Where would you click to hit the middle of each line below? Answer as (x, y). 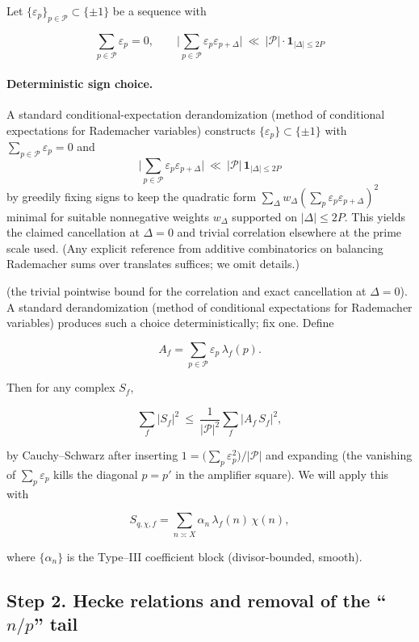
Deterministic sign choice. (80, 83)
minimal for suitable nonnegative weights (108, 216)
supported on (264, 216)
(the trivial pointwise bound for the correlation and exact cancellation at (186, 290)
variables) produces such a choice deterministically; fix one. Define (170, 323)
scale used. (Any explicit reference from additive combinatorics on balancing (195, 248)
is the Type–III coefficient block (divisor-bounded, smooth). (214, 556)
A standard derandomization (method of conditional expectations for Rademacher (209, 306)
